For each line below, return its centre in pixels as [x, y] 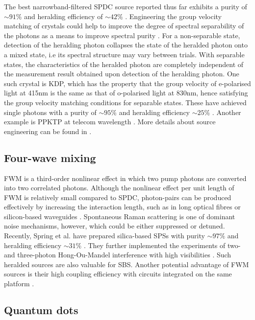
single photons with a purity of [50, 112]
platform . [19, 284]
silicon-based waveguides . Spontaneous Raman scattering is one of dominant [120, 216]
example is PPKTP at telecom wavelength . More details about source [110, 122]
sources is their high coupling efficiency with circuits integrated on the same [118, 274]
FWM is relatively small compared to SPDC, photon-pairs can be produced [118, 197]
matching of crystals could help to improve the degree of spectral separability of [124, 26]
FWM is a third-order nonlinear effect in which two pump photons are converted [125, 178]
